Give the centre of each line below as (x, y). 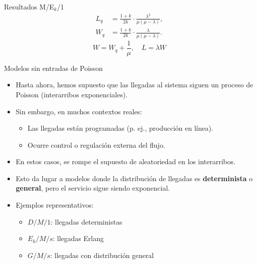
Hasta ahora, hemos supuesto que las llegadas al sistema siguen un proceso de (134, 85)
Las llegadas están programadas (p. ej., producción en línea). (121, 128)
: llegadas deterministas (86, 221)
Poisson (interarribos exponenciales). (72, 94)
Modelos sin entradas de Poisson (54, 68)
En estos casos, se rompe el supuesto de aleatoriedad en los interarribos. (126, 161)
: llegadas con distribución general (102, 255)
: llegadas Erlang (78, 238)
